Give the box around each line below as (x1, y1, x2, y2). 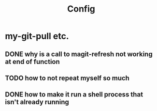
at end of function (5, 57, 60, 66)
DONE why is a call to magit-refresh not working (5, 50, 153, 58)
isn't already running (5, 98, 69, 106)
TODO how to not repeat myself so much (5, 74, 129, 82)
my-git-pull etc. (5, 31, 69, 42)
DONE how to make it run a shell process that (5, 91, 143, 99)
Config (67, 3, 95, 15)
